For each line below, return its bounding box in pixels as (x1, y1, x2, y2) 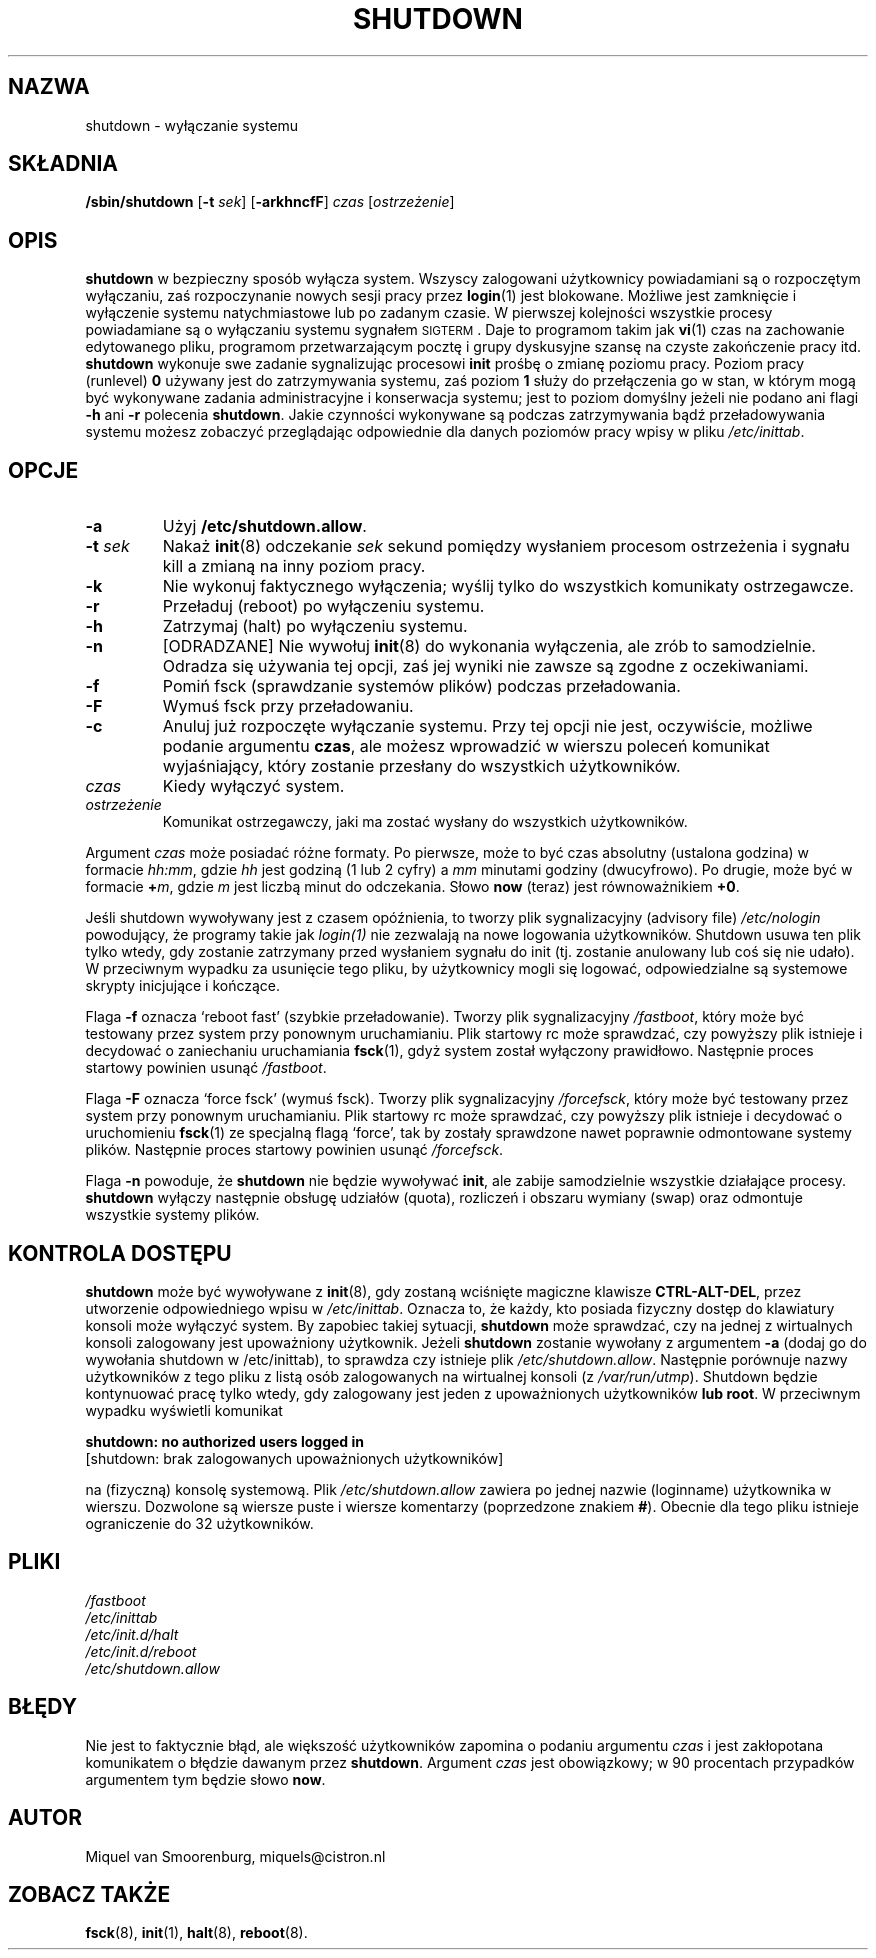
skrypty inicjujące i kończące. (85, 977, 281, 995)
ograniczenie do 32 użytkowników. (85, 1514, 314, 1532)
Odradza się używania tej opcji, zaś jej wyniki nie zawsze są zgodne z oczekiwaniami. (162, 656, 809, 677)
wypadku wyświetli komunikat (85, 1401, 283, 1419)
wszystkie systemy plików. (85, 1206, 260, 1224)
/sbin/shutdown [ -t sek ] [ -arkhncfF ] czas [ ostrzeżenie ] (85, 193, 455, 211)
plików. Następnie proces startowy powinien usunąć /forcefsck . (85, 1141, 504, 1159)
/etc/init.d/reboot (85, 1642, 197, 1660)
